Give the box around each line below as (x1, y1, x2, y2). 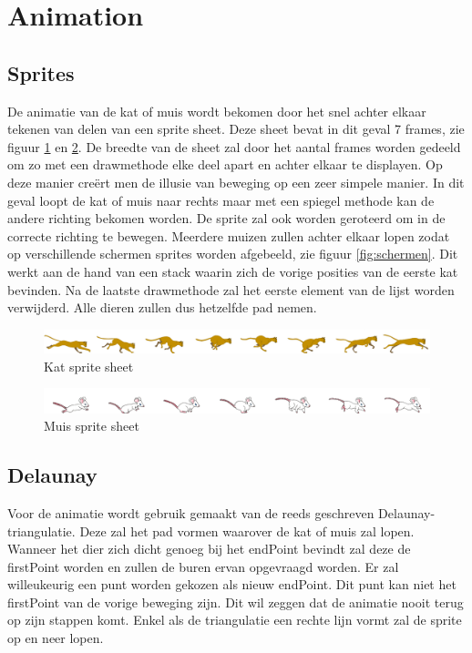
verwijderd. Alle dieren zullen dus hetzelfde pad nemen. (7, 298, 317, 317)
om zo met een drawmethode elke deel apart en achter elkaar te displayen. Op (7, 155, 443, 174)
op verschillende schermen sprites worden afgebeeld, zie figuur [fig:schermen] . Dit (7, 244, 458, 263)
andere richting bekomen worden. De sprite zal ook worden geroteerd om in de (7, 209, 446, 228)
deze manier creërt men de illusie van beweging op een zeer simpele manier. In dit (7, 172, 465, 191)
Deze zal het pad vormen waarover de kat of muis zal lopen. (79, 521, 415, 540)
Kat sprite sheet (44, 356, 134, 375)
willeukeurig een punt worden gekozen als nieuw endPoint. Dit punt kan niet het (7, 575, 457, 594)
